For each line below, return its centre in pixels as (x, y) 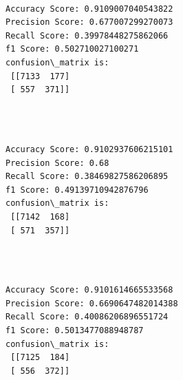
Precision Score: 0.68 (57, 163)
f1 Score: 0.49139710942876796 (77, 190)
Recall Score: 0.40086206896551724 (87, 317)
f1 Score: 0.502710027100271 (72, 49)
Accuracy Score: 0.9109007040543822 (89, 9)
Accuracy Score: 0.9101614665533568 (89, 290)
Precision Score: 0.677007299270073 (89, 22)
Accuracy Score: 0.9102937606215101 (89, 149)
